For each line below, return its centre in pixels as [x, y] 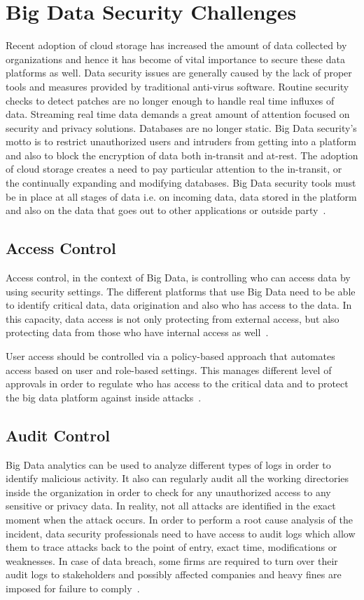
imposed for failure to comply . [73, 588]
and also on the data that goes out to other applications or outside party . [166, 210]
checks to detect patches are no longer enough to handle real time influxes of [170, 100]
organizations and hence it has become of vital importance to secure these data [175, 59]
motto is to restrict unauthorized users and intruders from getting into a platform [181, 141]
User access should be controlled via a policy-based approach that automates [170, 356]
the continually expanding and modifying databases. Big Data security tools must [181, 183]
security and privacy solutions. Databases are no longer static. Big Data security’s [181, 127]
